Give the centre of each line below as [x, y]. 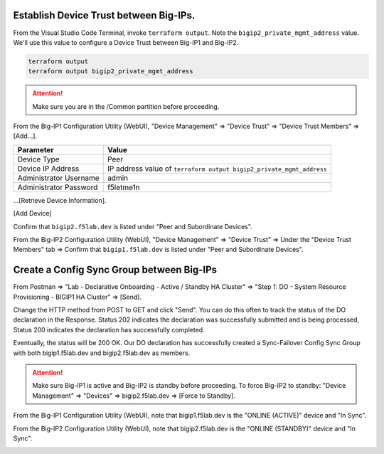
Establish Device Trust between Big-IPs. [104, 15]
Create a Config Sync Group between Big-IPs [115, 270]
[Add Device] [33, 213]
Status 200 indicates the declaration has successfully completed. [109, 329]
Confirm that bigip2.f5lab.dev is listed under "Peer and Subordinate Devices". [133, 226]
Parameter [36, 149]
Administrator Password [58, 187]
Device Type [38, 159]
